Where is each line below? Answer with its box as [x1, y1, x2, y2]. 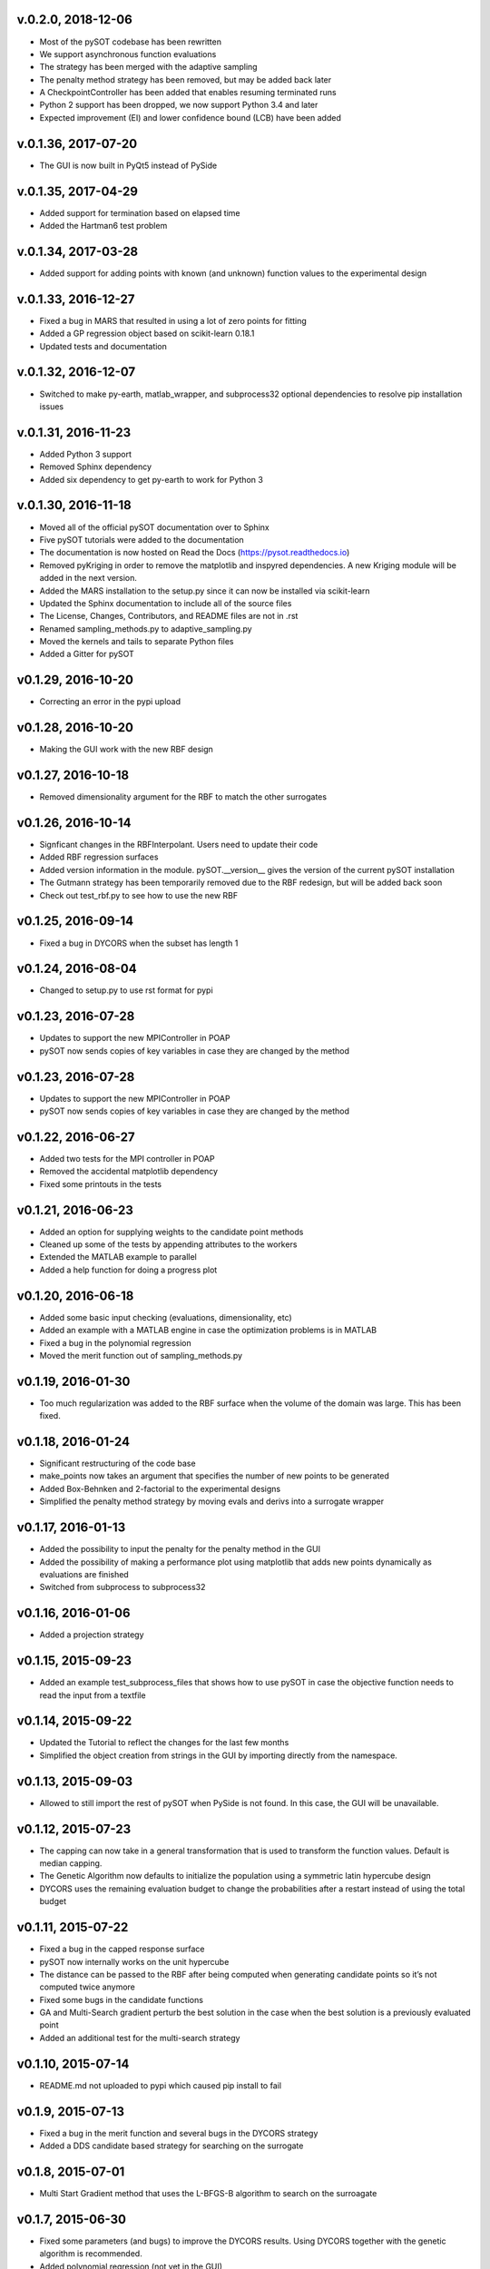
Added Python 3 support [39, 448, 132, 459]
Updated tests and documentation [39, 340, 168, 351]
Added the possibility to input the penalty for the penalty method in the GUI [39, 1544, 321, 1555]
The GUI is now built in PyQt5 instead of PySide [39, 160, 218, 171]
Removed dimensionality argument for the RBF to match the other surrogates [39, 791, 327, 802]
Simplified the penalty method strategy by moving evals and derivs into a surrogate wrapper [39, 1496, 385, 1507]
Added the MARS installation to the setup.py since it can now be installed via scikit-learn [39, 585, 371, 596]
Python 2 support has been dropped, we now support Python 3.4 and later [39, 100, 318, 111]
